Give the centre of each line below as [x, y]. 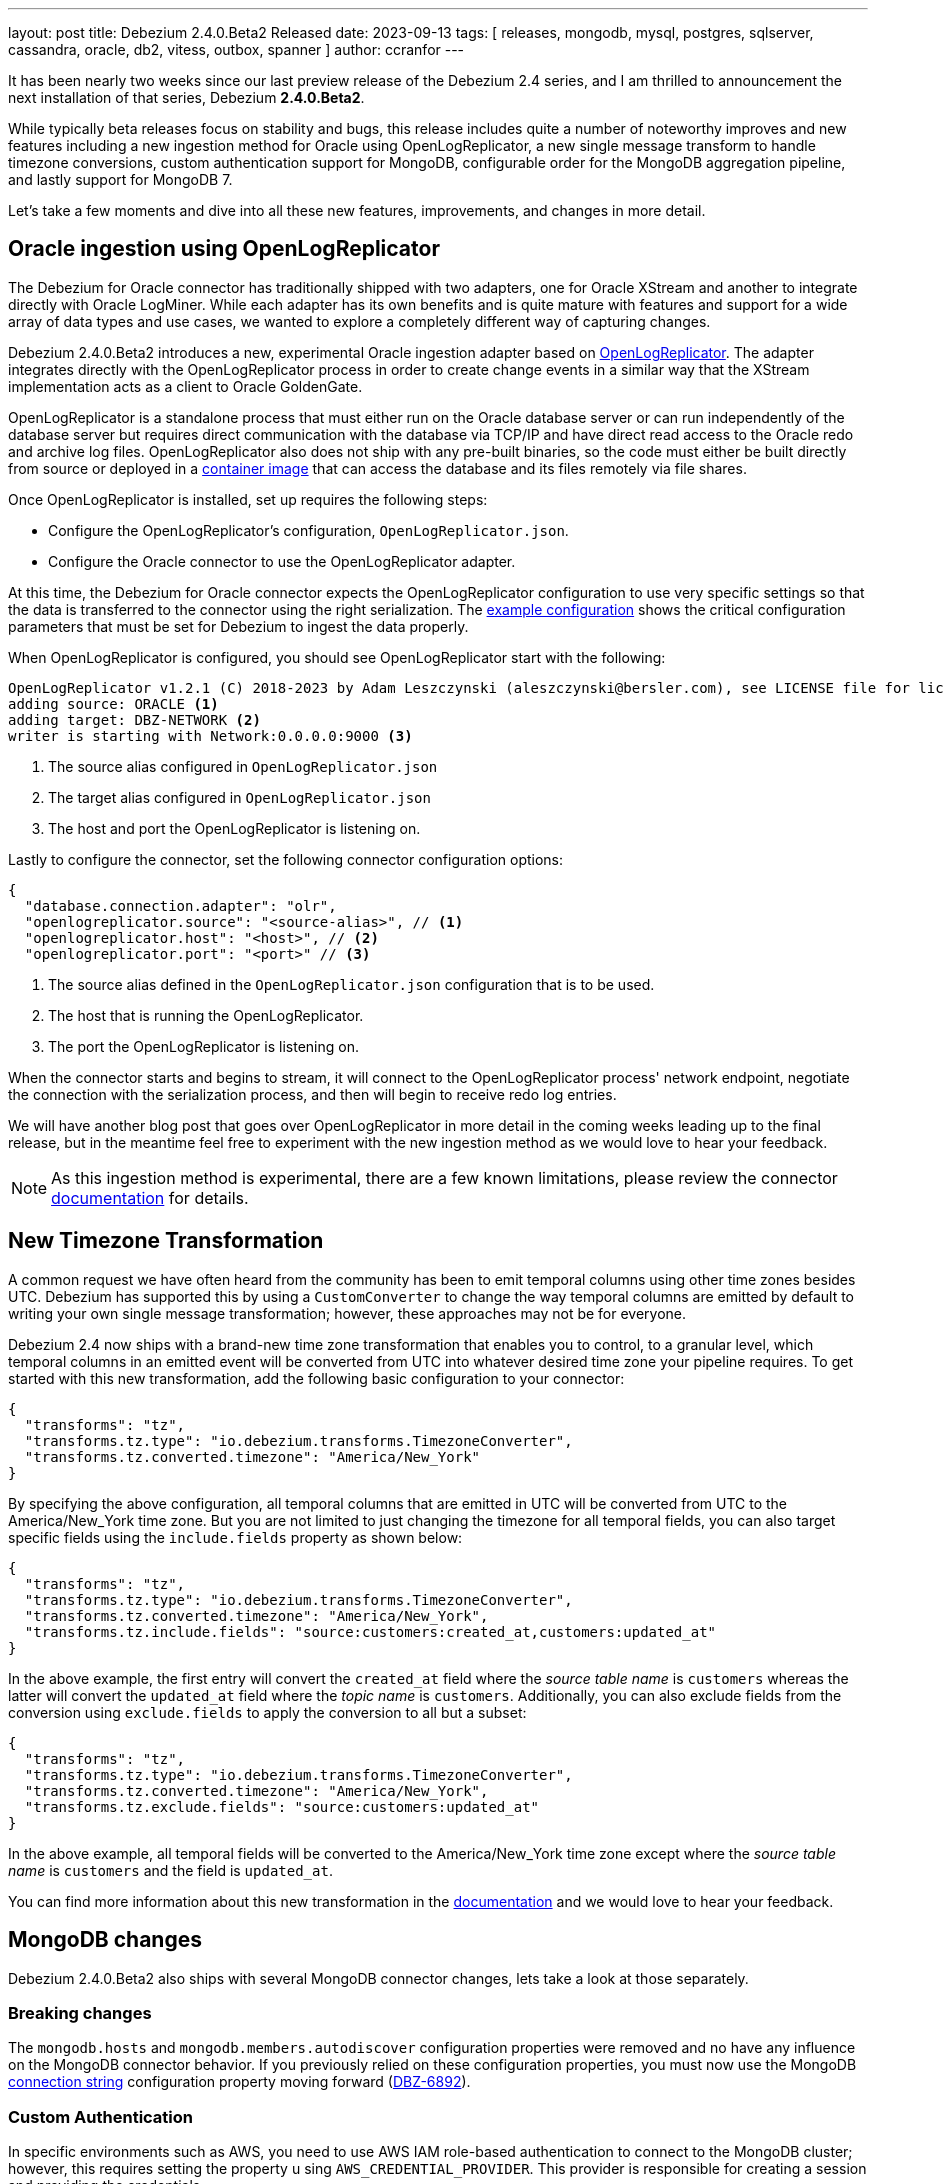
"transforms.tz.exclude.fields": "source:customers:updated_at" [282, 1806]
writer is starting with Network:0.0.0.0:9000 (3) [210, 735]
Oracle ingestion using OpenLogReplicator [224, 249]
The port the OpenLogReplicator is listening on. [203, 1046]
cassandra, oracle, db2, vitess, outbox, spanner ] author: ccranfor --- [236, 49]
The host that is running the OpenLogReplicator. [206, 1015]
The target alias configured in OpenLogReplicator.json [239, 797]
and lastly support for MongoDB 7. [120, 179]
